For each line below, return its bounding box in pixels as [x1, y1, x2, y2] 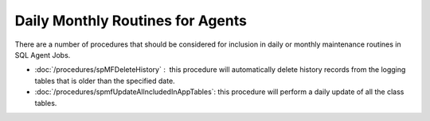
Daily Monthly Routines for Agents [14, 12, 247, 29]
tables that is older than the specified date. [34, 76, 175, 85]
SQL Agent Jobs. [14, 50, 71, 59]
